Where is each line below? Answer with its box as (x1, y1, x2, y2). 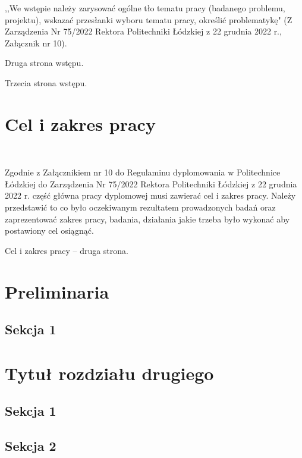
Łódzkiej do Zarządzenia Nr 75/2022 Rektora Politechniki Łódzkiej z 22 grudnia (5, 177, 297, 190)
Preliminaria (5, 279, 109, 303)
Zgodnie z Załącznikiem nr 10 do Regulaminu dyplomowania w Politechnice (5, 166, 281, 178)
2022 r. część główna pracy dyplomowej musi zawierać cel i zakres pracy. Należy (5, 189, 296, 202)
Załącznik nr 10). (5, 36, 67, 49)
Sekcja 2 (5, 437, 56, 455)
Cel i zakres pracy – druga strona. (5, 244, 128, 256)
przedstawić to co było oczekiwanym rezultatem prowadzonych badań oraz (5, 201, 276, 214)
